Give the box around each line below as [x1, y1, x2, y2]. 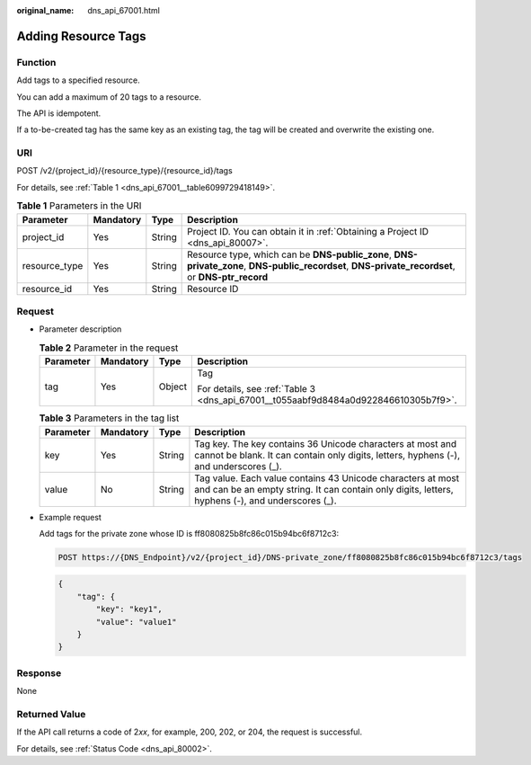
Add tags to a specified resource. [16, 75, 140, 85]
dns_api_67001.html [87, 5, 161, 15]
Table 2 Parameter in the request [39, 342, 179, 354]
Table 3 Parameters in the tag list [39, 412, 180, 424]
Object [158, 380, 188, 393]
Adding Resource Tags [16, 28, 147, 44]
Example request [39, 511, 102, 522]
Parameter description [39, 324, 122, 334]
